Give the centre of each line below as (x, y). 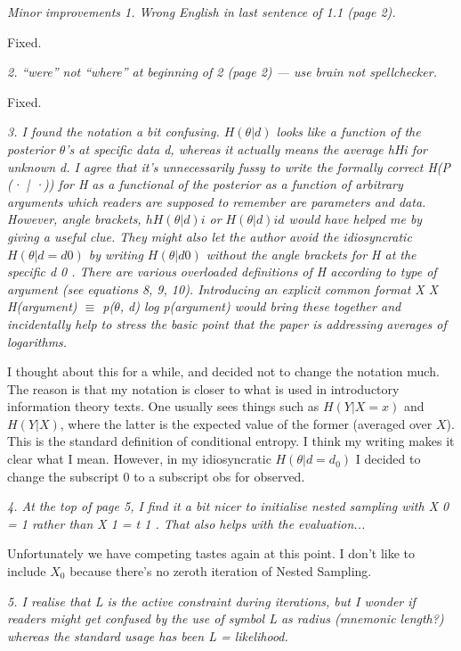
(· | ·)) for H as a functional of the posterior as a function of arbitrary (205, 184)
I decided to (388, 459)
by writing (116, 254)
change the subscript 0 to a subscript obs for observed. (156, 476)
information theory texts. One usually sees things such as (163, 406)
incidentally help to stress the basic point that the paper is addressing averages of (227, 323)
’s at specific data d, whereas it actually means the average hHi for (246, 148)
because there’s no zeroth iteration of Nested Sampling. (221, 571)
